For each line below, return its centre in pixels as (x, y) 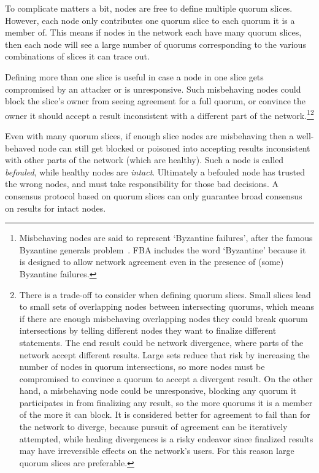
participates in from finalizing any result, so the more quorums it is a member (166, 402)
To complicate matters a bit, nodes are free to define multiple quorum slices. (149, 8)
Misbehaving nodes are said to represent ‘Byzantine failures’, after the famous (166, 238)
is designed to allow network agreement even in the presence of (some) (152, 262)
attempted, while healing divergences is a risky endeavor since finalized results (166, 438)
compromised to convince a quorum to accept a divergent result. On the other (166, 378)
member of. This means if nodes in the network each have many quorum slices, (153, 32)
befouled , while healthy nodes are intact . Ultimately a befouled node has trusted (155, 171)
